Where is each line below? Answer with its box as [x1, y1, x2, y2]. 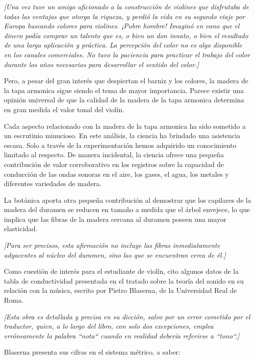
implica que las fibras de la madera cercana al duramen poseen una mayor [4, 214, 227, 224]
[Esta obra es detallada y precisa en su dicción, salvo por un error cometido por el [4, 311, 251, 321]
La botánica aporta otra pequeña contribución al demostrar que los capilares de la [4, 194, 251, 205]
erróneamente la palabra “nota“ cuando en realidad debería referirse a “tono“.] [4, 330, 240, 340]
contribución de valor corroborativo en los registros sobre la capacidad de [4, 159, 224, 169]
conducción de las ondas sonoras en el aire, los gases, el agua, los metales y [4, 168, 229, 179]
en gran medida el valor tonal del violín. [4, 104, 125, 114]
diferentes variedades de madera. [4, 178, 102, 189]
